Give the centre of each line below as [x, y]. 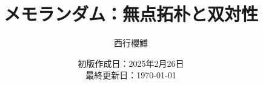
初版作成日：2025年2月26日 [131, 63]
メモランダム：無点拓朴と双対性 [131, 14]
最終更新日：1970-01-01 [131, 75]
